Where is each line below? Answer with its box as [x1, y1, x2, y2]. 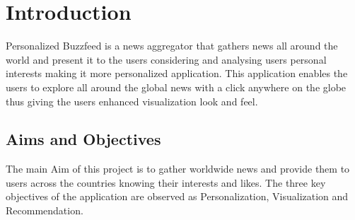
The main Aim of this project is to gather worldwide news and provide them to [6, 161, 350, 176]
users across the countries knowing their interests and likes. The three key [6, 175, 326, 190]
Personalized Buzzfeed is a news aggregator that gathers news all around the [6, 38, 338, 53]
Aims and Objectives [6, 128, 161, 150]
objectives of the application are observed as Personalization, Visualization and [6, 189, 349, 204]
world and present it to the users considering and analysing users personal [6, 52, 327, 66]
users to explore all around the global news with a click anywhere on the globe [6, 79, 347, 94]
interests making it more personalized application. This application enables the [6, 66, 348, 81]
